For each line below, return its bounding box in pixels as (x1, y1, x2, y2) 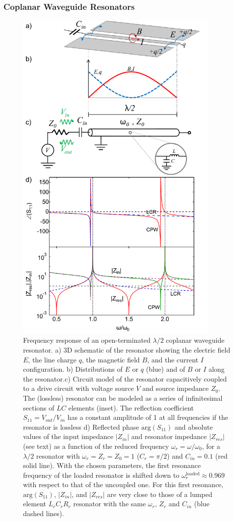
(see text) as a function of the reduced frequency (23, 440, 169, 451)
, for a (202, 440, 220, 451)
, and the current (147, 354, 199, 364)
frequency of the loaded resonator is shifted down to (23, 469, 180, 480)
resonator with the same (73, 498, 146, 509)
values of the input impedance (23, 431, 114, 441)
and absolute (174, 421, 213, 432)
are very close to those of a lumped (107, 489, 212, 499)
